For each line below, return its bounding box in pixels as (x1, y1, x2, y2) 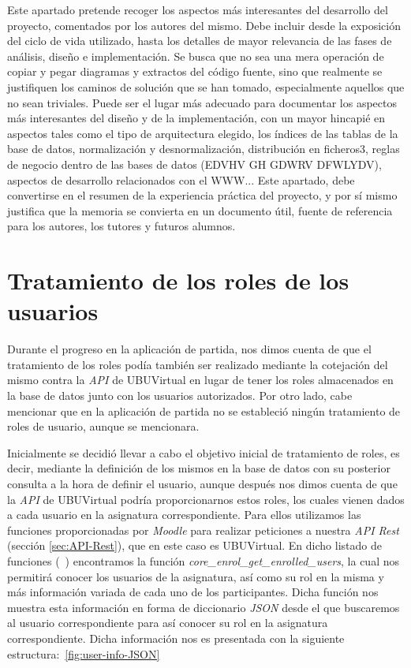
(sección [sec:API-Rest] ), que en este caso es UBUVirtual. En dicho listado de (7, 537, 382, 554)
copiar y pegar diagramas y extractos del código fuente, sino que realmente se (7, 63, 383, 80)
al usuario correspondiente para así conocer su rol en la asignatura (7, 614, 328, 631)
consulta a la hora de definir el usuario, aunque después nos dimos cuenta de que (7, 475, 398, 491)
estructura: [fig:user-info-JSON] (7, 645, 160, 662)
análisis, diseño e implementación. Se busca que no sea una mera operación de (7, 47, 384, 64)
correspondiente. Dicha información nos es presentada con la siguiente (7, 629, 345, 646)
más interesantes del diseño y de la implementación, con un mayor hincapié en (7, 110, 386, 126)
